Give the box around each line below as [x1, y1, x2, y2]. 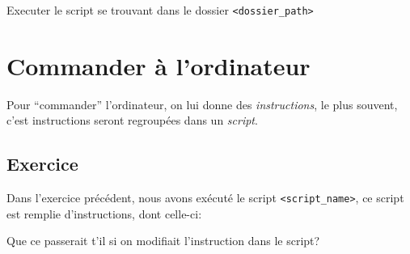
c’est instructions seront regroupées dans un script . [6, 112, 258, 129]
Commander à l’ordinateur [6, 49, 311, 82]
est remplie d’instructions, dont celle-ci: [6, 205, 202, 222]
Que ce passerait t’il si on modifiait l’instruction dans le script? [6, 232, 320, 249]
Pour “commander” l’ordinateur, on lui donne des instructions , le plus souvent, [6, 95, 398, 112]
